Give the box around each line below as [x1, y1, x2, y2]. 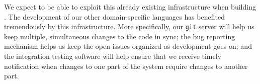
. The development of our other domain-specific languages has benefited [4, 11, 225, 22]
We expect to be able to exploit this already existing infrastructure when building [4, 2, 256, 12]
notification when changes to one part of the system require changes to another [4, 60, 248, 71]
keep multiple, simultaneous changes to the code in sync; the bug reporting [4, 31, 235, 41]
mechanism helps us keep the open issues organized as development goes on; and [4, 41, 252, 51]
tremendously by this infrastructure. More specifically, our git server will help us [4, 21, 254, 32]
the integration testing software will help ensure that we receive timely [4, 51, 222, 61]
